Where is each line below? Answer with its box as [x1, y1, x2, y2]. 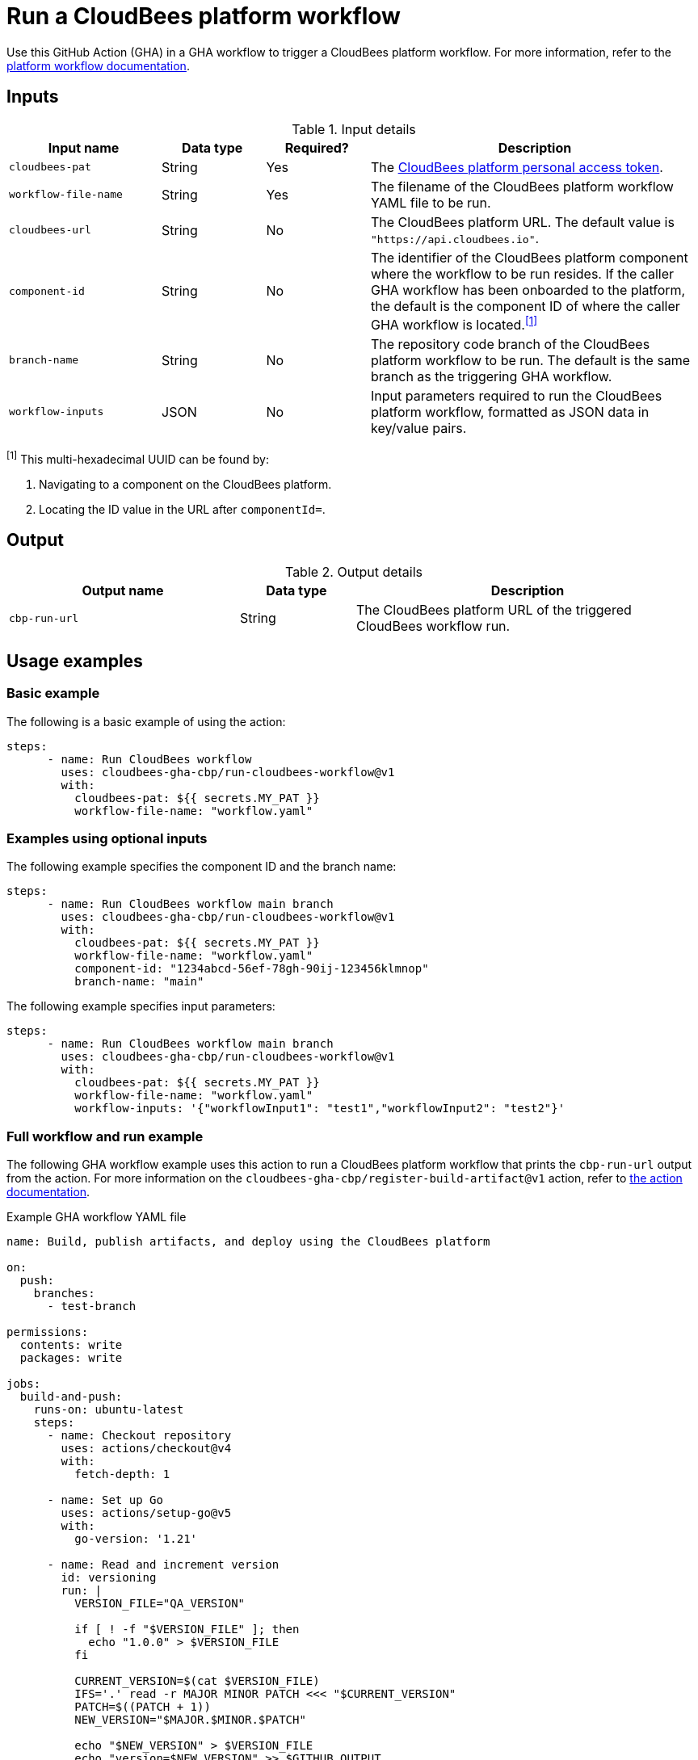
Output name [82, 582, 164, 599]
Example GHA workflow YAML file [6, 1210, 187, 1224]
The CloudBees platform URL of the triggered [355, 602, 632, 619]
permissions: [6, 1325, 89, 1339]
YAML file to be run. [371, 194, 491, 211]
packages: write [19, 1351, 123, 1365]
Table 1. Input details [292, 120, 416, 137]
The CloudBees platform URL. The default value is [371, 213, 675, 230]
